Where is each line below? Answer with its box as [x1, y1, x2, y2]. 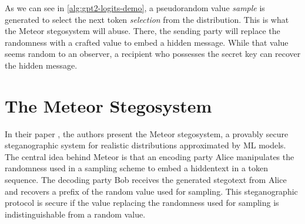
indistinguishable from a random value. [5, 208, 146, 220]
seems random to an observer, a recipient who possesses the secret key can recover [5, 47, 301, 60]
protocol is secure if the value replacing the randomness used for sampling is [5, 196, 279, 209]
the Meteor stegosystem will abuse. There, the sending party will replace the [5, 25, 280, 37]
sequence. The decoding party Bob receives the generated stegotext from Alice [5, 174, 287, 186]
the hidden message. [5, 59, 78, 71]
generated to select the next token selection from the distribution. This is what [5, 13, 289, 25]
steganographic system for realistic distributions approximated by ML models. [5, 139, 286, 151]
